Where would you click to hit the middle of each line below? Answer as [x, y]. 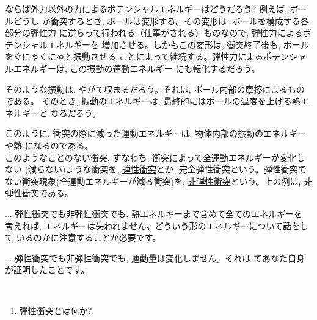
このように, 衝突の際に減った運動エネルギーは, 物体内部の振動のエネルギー [156, 133]
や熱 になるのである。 [49, 145]
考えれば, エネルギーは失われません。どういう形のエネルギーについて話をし [157, 225]
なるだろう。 [75, 112]
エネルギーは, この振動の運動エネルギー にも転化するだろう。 [137, 68]
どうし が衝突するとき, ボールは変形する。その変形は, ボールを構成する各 [161, 20]
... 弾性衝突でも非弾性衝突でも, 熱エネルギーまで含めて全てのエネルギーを [154, 213]
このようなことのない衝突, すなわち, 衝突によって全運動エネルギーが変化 [151, 157]
